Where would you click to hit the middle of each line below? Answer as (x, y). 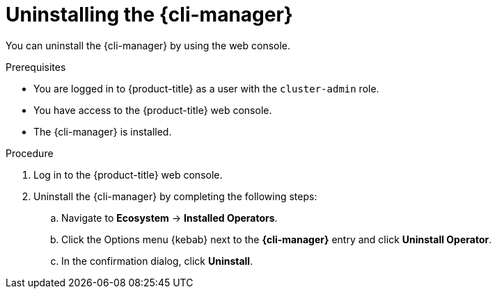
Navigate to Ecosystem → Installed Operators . (169, 218)
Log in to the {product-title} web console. (128, 174)
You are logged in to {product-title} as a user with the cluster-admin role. (206, 88)
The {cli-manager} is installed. (103, 131)
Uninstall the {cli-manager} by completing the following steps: (175, 196)
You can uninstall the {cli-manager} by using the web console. (148, 45)
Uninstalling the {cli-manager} (149, 15)
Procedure (30, 153)
